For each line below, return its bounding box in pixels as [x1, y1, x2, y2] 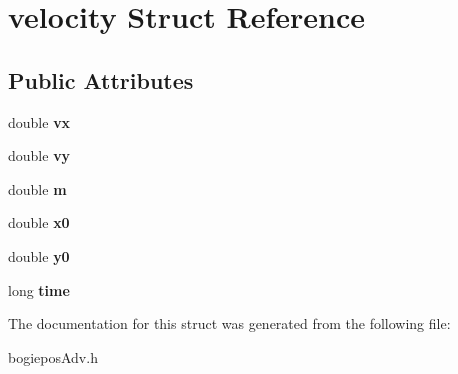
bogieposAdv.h [8, 346, 98, 367]
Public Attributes [8, 64, 194, 95]
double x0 [8, 212, 70, 233]
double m [8, 178, 67, 199]
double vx [8, 111, 71, 132]
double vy [8, 145, 71, 166]
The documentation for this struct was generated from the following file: [8, 313, 451, 334]
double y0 [8, 245, 70, 266]
